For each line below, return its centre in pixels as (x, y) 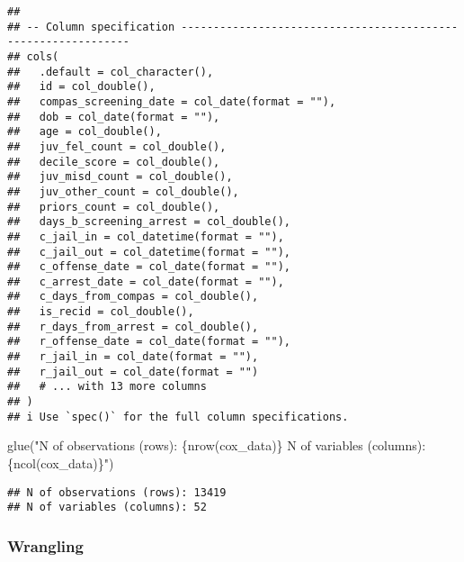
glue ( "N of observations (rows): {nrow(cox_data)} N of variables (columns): (217, 445)
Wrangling (45, 545)
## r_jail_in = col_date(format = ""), (133, 357)
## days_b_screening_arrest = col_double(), (149, 222)
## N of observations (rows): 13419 (117, 492)
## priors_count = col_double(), (114, 207)
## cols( (33, 56)
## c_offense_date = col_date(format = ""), (149, 267)
